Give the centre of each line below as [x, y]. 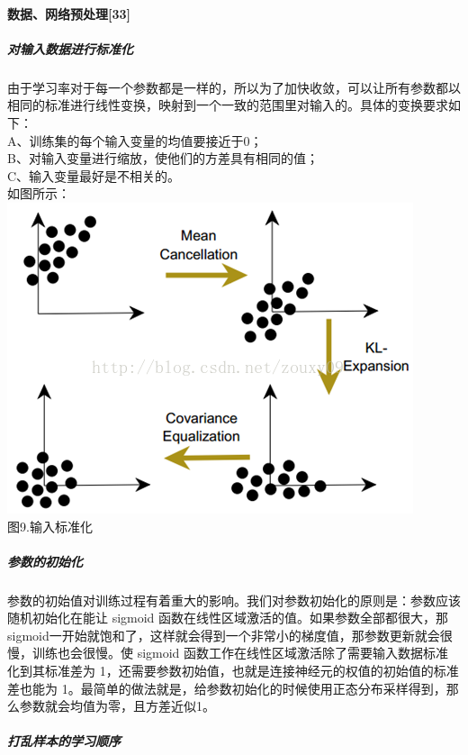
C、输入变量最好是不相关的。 [94, 175]
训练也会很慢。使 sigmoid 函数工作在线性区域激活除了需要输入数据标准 [240, 653]
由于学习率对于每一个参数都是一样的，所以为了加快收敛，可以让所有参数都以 [234, 87]
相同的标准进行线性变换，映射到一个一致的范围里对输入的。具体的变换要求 [228, 105]
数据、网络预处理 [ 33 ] [69, 13]
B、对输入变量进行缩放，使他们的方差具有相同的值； [163, 158]
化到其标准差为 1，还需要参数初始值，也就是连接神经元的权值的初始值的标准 [233, 671]
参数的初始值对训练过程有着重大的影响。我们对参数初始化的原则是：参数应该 [234, 600]
